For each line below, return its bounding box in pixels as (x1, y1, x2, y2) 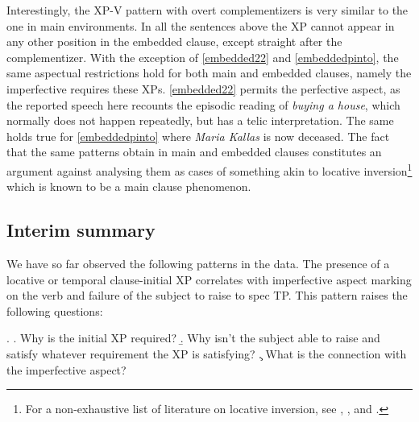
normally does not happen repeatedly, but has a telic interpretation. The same (6, 112, 394, 129)
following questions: (6, 302, 103, 319)
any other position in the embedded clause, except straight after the (6, 33, 342, 50)
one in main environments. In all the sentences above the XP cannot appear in (6, 17, 395, 34)
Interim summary (6, 217, 156, 242)
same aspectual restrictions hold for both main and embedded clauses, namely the (6, 64, 412, 81)
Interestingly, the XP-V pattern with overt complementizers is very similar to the (6, 2, 409, 18)
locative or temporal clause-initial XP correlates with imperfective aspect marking (6, 271, 412, 288)
